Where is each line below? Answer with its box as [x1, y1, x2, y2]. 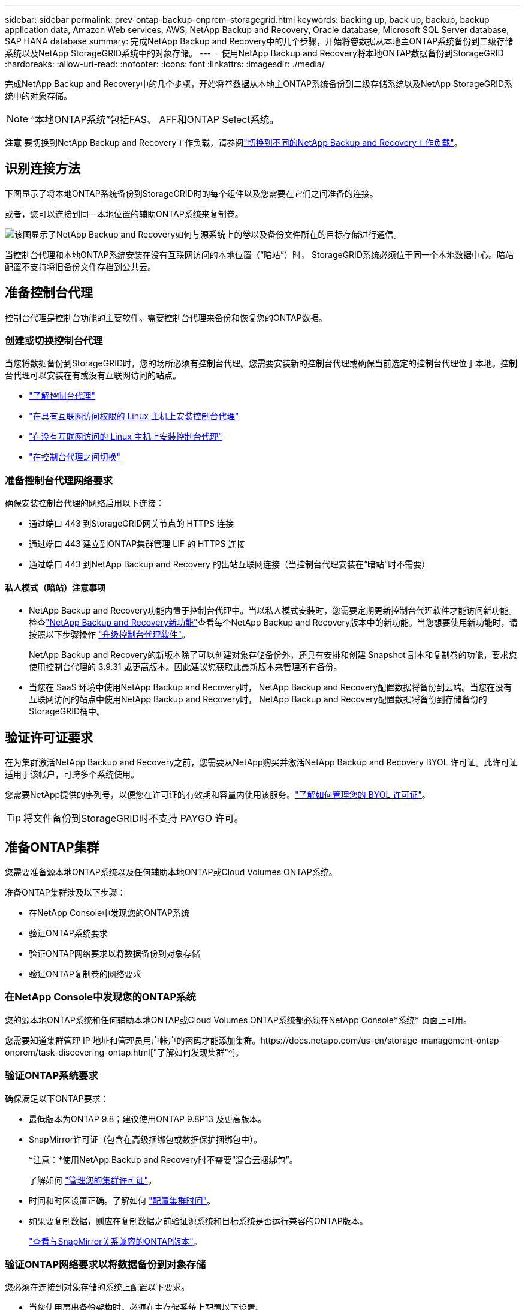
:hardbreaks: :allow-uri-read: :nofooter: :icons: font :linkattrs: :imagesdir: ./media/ [5, 59, 325, 69]
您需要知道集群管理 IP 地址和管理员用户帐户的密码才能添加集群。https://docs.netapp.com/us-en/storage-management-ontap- [5, 1035, 503, 1045]
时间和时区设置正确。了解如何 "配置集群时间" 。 [29, 1195, 215, 1206]
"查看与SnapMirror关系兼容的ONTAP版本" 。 [29, 1236, 202, 1246]
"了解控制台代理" [29, 390, 96, 401]
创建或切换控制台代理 [5, 335, 103, 347]
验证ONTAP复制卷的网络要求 [29, 969, 141, 980]
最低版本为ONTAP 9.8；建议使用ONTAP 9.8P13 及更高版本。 [29, 1113, 266, 1124]
